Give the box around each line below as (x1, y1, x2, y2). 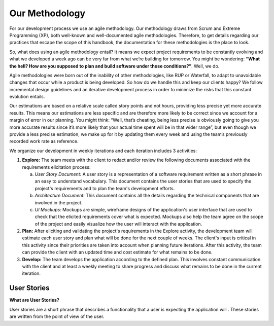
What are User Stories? (9, 297, 59, 303)
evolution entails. (9, 94, 45, 100)
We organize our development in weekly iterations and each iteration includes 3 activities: (9, 148, 197, 154)
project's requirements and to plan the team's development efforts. (35, 185, 175, 191)
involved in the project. (35, 199, 83, 205)
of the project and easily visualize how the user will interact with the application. (35, 221, 202, 227)
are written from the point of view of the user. (9, 313, 105, 319)
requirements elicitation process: (22, 164, 91, 170)
